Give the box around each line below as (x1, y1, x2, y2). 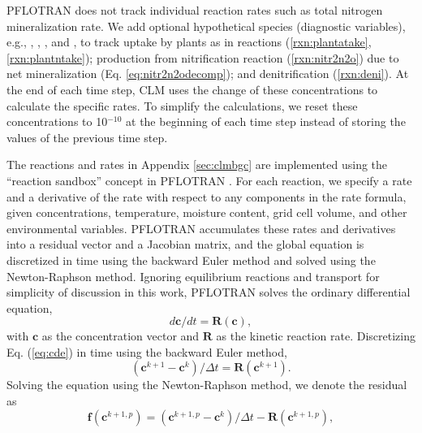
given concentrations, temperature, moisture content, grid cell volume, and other (6, 204, 407, 221)
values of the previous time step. (6, 128, 168, 145)
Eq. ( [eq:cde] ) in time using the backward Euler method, (6, 343, 287, 360)
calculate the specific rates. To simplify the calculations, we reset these (6, 97, 358, 114)
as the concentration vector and (41, 327, 200, 344)
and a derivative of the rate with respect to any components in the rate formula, (6, 188, 407, 205)
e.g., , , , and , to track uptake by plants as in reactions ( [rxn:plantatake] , (6, 33, 372, 50)
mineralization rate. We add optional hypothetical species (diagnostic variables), (6, 17, 406, 34)
